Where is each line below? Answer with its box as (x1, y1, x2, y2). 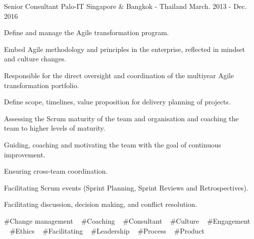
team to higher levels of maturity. (4, 123, 105, 133)
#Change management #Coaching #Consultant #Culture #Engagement (4, 215, 251, 226)
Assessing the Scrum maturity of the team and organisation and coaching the (4, 113, 239, 123)
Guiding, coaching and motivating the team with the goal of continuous (4, 139, 221, 149)
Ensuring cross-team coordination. (4, 166, 108, 176)
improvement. (4, 149, 46, 159)
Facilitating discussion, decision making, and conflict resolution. (4, 199, 197, 209)
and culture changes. (4, 53, 66, 64)
